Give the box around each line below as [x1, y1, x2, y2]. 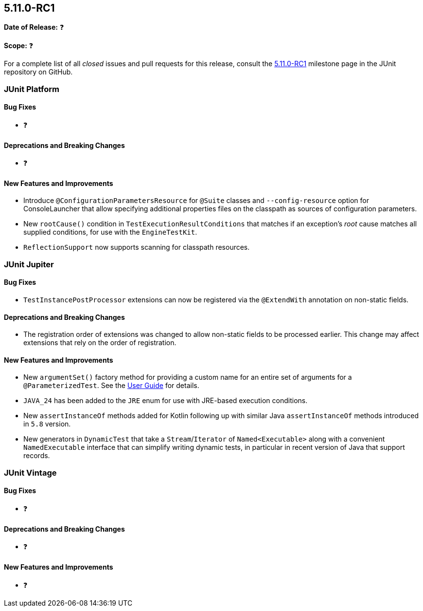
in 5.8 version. [23, 420, 71, 428]
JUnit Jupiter [4, 259, 54, 269]
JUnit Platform [4, 84, 59, 94]
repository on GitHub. [4, 68, 73, 76]
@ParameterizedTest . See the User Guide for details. [23, 381, 199, 390]
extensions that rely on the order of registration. [23, 338, 176, 347]
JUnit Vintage [4, 467, 57, 478]
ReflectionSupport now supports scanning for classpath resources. [23, 243, 250, 252]
